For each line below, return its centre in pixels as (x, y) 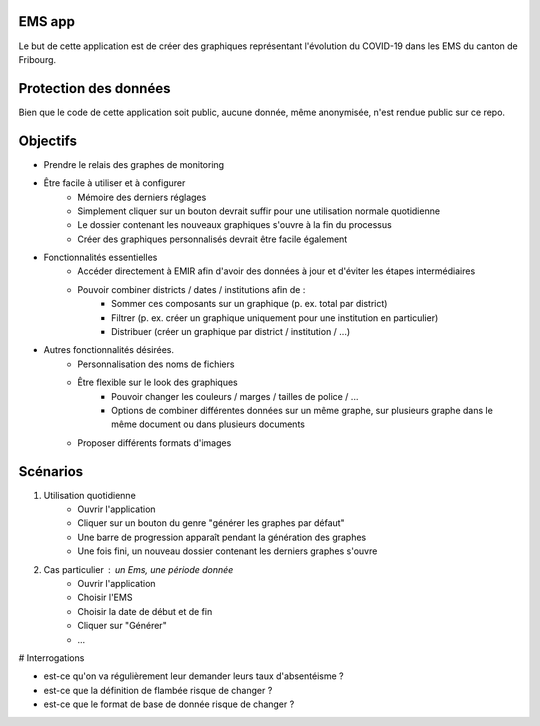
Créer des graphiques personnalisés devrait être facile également (212, 239)
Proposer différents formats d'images (154, 442)
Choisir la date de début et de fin (145, 611)
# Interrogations (51, 657)
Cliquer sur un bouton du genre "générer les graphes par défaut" (211, 523)
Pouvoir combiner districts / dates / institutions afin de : (191, 289)
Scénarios (51, 471)
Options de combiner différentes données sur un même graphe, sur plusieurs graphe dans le (302, 410)
